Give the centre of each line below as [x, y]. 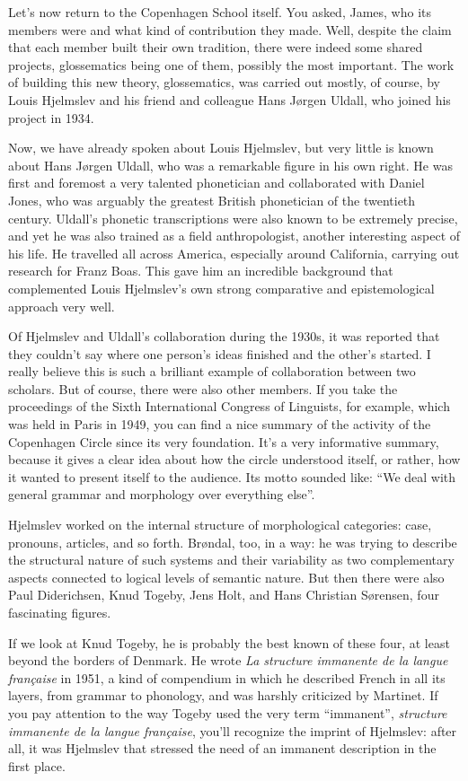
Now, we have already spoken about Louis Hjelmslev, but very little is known [221, 148]
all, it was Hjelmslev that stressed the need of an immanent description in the [222, 748]
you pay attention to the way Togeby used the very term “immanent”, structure [228, 712]
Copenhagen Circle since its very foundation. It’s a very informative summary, [224, 441]
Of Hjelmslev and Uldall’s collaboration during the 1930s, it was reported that [224, 336]
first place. [37, 765]
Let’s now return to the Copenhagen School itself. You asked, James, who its [220, 12]
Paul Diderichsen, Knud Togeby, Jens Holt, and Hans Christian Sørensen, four [224, 595]
